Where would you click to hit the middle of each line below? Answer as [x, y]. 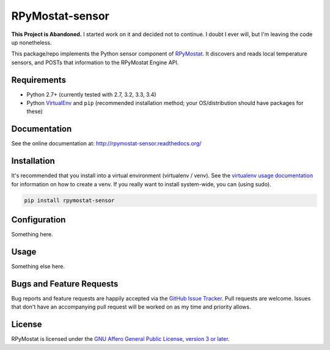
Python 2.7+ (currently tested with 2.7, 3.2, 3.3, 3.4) [91, 94]
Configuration [38, 220]
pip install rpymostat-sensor [69, 200]
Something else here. [38, 266]
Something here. [32, 235]
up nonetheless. [31, 42]
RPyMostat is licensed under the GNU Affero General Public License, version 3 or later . [120, 339]
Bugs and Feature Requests [65, 284]
